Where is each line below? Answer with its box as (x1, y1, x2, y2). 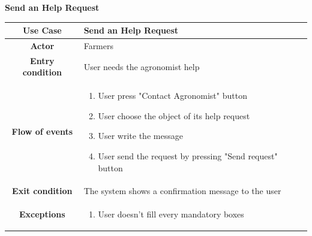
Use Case (22, 24, 62, 37)
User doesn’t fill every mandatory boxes (98, 208, 244, 220)
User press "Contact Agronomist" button (98, 89, 247, 102)
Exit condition (12, 184, 73, 197)
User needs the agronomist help (83, 60, 200, 72)
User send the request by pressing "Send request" (98, 150, 278, 162)
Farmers (83, 39, 114, 52)
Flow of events (11, 125, 73, 138)
